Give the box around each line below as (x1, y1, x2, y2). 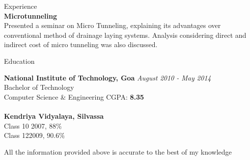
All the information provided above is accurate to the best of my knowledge (4, 146, 232, 157)
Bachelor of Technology (4, 82, 74, 92)
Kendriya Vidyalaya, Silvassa (4, 110, 104, 121)
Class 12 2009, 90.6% (4, 130, 65, 140)
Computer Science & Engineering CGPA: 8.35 (4, 91, 144, 102)
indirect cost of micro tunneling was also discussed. (4, 39, 158, 50)
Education (4, 55, 35, 66)
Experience (4, 1, 37, 11)
